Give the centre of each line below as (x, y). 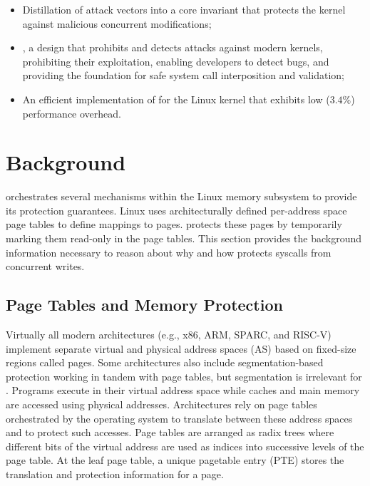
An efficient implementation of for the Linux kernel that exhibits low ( (176, 99)
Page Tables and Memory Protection (144, 305)
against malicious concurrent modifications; (117, 23)
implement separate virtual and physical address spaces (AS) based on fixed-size (181, 348)
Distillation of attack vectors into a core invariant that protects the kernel (184, 9)
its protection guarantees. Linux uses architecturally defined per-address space (176, 210)
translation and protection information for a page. (115, 474)
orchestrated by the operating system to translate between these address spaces (179, 418)
